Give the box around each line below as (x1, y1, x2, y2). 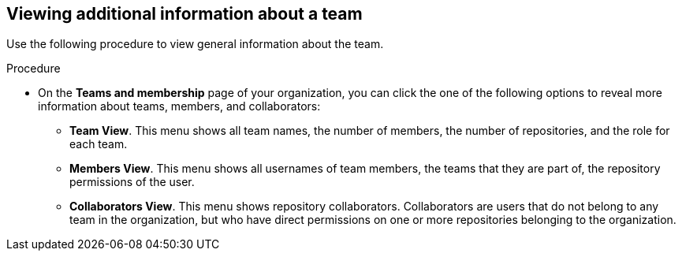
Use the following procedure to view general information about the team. (6, 37, 384, 51)
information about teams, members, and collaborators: (38, 99, 321, 114)
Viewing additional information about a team (6, 4, 363, 24)
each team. (69, 137, 128, 151)
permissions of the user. (69, 175, 195, 189)
